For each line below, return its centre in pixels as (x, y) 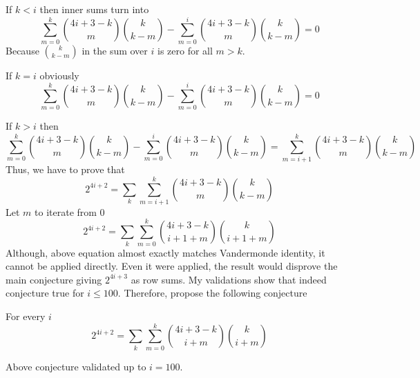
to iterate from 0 (70, 211)
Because (22, 50)
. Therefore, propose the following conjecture (212, 293)
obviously (59, 75)
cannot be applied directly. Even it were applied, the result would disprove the (172, 266)
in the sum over (115, 50)
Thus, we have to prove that (65, 169)
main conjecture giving (54, 279)
